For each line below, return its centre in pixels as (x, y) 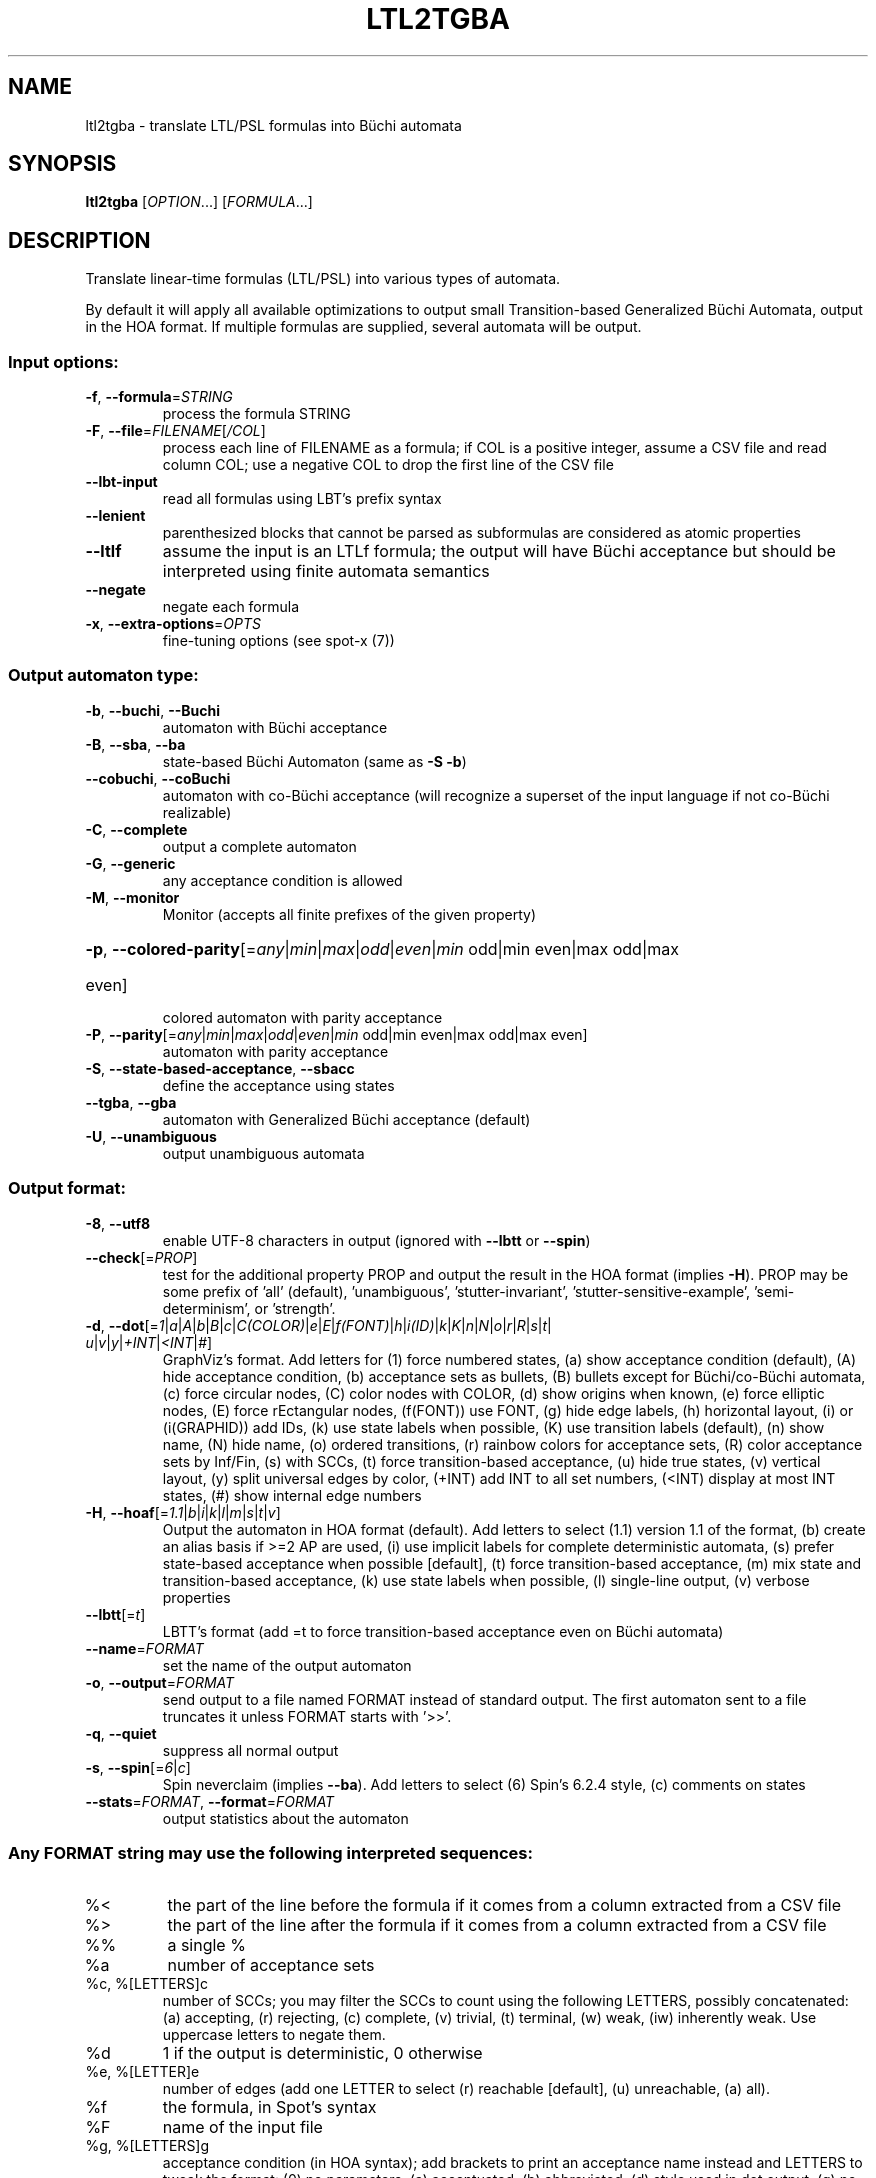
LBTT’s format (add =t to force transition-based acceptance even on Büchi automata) (443, 1631)
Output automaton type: (103, 675)
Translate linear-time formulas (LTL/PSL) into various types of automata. (323, 279)
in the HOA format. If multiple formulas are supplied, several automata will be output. (363, 327)
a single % (206, 1945)
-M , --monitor (132, 897)
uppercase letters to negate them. (274, 2035)
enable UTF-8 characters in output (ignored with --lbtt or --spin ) (376, 1240)
